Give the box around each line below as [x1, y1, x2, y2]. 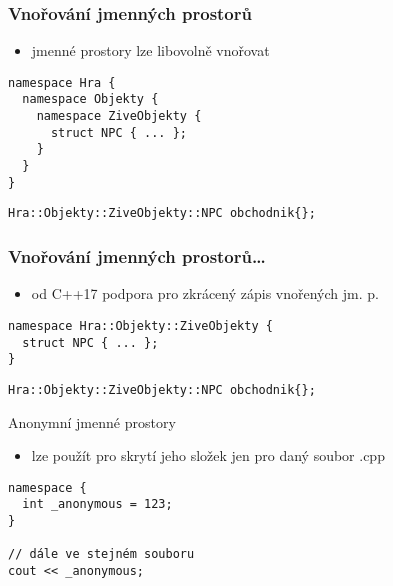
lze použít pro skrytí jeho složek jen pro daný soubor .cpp [31, 445, 385, 466]
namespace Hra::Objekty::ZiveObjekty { [8, 318, 273, 333]
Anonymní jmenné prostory [8, 411, 176, 432]
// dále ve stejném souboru [8, 547, 195, 562]
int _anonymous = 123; [22, 497, 173, 512]
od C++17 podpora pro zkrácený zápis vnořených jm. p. [31, 283, 379, 304]
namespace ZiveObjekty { [36, 109, 202, 124]
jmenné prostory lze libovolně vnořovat [31, 40, 270, 61]
